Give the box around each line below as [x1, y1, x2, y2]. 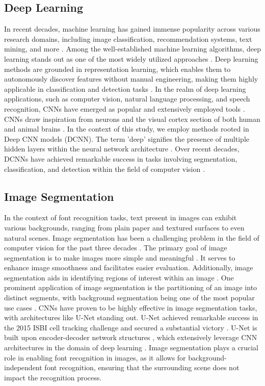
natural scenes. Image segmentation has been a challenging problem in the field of [4, 232, 259, 243]
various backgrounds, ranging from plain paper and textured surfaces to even [4, 222, 245, 233]
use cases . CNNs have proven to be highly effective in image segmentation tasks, [4, 302, 257, 313]
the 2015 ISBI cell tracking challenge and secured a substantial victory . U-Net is [4, 322, 257, 332]
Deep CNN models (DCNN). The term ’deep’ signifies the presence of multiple [4, 133, 249, 144]
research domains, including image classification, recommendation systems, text [4, 33, 252, 44]
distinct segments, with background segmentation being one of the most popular [4, 292, 255, 303]
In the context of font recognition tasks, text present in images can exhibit [4, 212, 237, 223]
